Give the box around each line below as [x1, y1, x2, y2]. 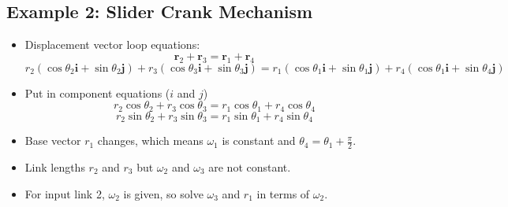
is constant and [222, 132, 296, 149]
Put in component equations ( [24, 84, 170, 101]
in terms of [256, 185, 310, 201]
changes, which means [97, 132, 204, 149]
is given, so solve [123, 185, 204, 201]
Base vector [24, 132, 81, 149]
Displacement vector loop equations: [24, 36, 200, 53]
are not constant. [208, 158, 291, 175]
